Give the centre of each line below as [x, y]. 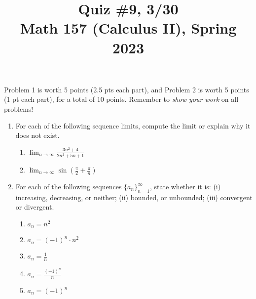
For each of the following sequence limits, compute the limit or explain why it [133, 125]
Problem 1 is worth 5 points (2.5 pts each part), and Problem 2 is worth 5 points [127, 89]
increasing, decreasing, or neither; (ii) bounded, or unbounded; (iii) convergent [134, 197]
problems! [19, 108]
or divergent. [35, 207]
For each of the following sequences [69, 187]
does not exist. [37, 135]
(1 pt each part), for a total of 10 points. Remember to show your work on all [121, 99]
